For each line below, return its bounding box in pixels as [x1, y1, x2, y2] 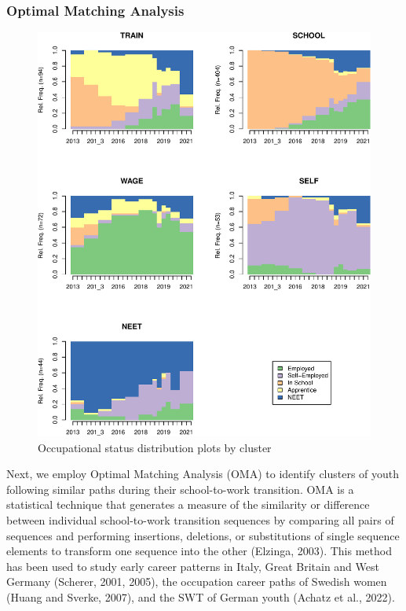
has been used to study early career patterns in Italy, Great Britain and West [6, 558, 379, 574]
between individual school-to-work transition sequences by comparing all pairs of [6, 512, 394, 528]
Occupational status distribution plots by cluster [38, 439, 272, 455]
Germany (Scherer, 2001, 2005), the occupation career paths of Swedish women [6, 573, 387, 590]
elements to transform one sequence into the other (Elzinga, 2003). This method [6, 543, 392, 559]
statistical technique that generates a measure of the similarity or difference [6, 496, 370, 513]
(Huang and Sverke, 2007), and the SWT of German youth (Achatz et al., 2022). [6, 588, 395, 605]
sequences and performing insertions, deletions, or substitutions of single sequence [6, 527, 400, 543]
